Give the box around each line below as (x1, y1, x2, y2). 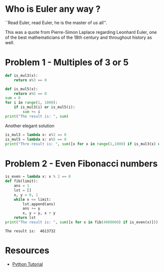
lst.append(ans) (22, 201, 56, 207)
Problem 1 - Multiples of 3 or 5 (5, 57, 129, 68)
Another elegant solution (5, 123, 55, 129)
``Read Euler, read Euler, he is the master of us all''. (5, 20, 107, 26)
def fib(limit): (5, 179, 38, 184)
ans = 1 (14, 183, 29, 189)
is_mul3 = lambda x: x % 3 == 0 (5, 132, 67, 137)
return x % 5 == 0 (14, 91, 47, 96)
